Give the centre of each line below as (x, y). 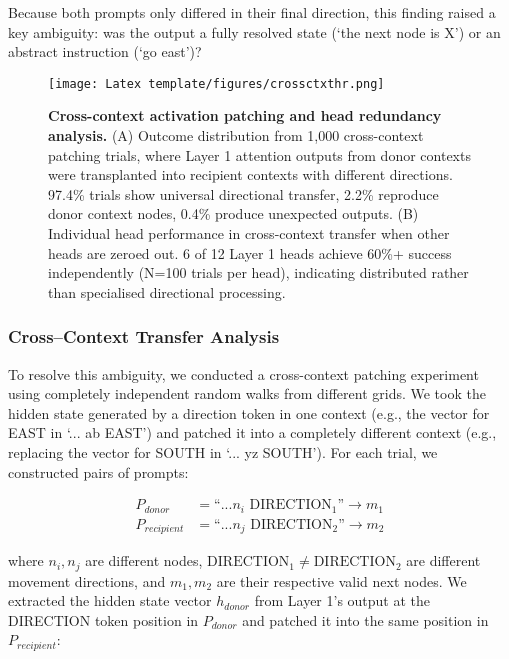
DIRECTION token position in (103, 619)
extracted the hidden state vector (110, 600)
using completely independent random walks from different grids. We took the (247, 393)
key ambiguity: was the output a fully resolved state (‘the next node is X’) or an (254, 31)
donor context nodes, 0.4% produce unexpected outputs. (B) (233, 213)
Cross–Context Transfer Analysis (144, 336)
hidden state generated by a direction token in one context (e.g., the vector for (249, 412)
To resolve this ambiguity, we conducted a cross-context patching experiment (243, 373)
